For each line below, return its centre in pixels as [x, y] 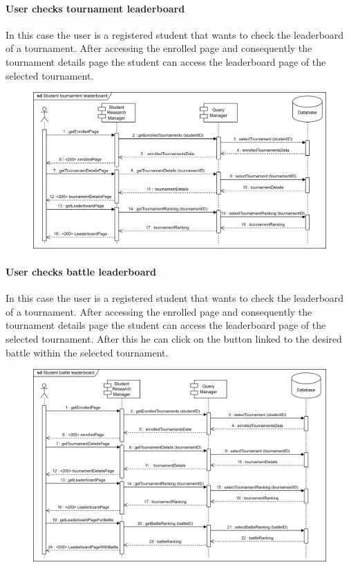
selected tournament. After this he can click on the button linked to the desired [174, 339]
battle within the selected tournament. [87, 352]
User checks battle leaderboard [81, 272]
